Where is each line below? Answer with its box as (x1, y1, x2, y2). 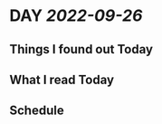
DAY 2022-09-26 (9, 5, 143, 26)
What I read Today (9, 72, 115, 87)
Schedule (9, 103, 65, 119)
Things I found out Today (9, 42, 154, 57)
